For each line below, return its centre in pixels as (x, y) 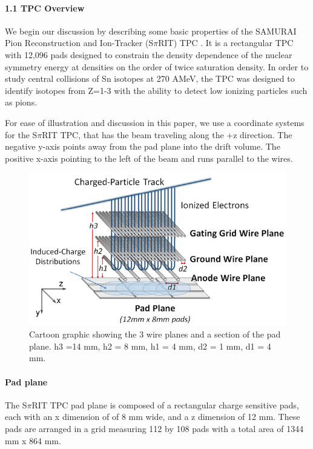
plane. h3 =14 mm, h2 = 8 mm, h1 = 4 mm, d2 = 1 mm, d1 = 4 (150, 346)
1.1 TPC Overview (45, 8)
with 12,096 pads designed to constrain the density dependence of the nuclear (149, 54)
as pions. (21, 102)
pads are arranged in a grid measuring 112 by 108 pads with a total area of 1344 (154, 428)
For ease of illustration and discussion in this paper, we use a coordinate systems (155, 122)
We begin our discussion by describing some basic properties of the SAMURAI (151, 31)
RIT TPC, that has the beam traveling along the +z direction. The (167, 134)
